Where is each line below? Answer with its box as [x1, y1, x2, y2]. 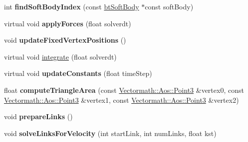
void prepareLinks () [4, 111, 73, 122]
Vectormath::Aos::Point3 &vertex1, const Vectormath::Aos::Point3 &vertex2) [4, 94, 239, 105]
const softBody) [145, 1, 194, 11]
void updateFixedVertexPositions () [4, 35, 126, 45]
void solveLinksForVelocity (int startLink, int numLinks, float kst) [4, 128, 217, 138]
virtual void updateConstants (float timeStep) [4, 68, 152, 78]
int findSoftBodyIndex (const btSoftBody [4, 1, 139, 11]
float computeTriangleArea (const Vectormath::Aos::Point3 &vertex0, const [4, 84, 244, 95]
